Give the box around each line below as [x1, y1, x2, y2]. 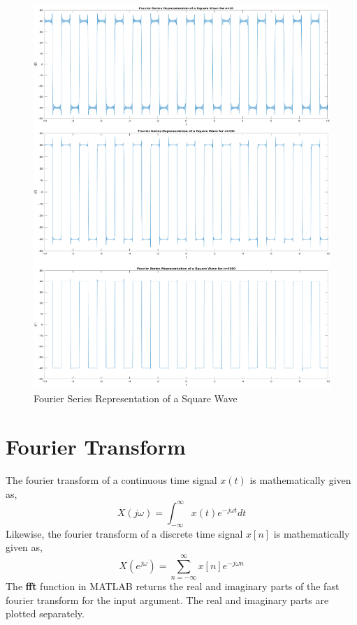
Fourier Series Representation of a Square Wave [34, 391, 238, 406]
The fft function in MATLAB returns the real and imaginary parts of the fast [6, 579, 340, 594]
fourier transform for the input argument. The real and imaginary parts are [6, 592, 329, 607]
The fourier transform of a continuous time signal [6, 473, 217, 487]
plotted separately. [6, 606, 85, 621]
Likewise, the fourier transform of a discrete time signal [6, 526, 243, 541]
